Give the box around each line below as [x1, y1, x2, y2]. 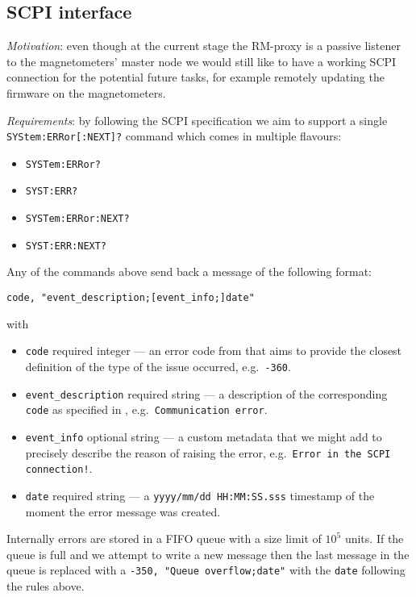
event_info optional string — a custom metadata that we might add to [25, 428, 382, 445]
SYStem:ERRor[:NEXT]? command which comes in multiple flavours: [6, 127, 342, 144]
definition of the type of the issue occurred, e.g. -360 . [25, 357, 291, 374]
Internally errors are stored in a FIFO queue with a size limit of [6, 530, 322, 547]
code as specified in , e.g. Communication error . [25, 401, 268, 418]
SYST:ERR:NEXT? [25, 240, 107, 252]
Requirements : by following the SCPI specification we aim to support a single [6, 111, 388, 128]
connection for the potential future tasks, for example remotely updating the [6, 69, 385, 86]
